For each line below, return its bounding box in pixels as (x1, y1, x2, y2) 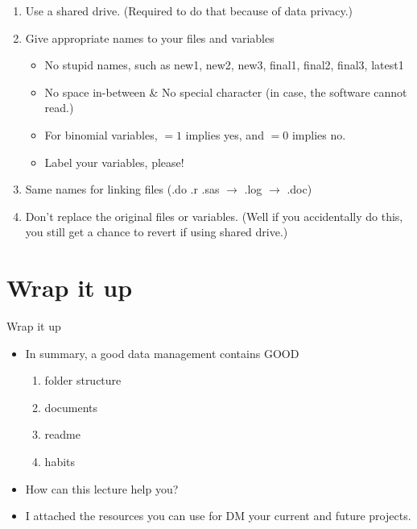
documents (44, 398, 98, 415)
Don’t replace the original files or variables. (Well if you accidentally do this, (25, 207, 403, 224)
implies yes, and (185, 126, 264, 143)
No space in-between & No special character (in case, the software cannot (44, 83, 407, 100)
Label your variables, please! (44, 153, 184, 170)
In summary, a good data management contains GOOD (25, 344, 299, 361)
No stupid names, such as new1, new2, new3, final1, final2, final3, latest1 (44, 56, 404, 73)
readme (44, 426, 81, 443)
